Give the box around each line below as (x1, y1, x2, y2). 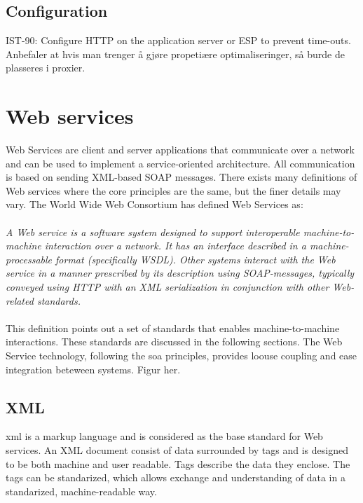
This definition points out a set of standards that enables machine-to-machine (6, 320, 340, 335)
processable (6, 251, 53, 266)
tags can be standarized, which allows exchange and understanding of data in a (6, 470, 345, 485)
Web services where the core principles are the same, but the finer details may (6, 183, 341, 198)
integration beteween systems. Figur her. (6, 361, 181, 376)
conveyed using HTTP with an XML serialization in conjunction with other (6, 280, 329, 294)
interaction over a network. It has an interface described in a (44, 238, 306, 253)
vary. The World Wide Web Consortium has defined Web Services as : (6, 197, 303, 212)
